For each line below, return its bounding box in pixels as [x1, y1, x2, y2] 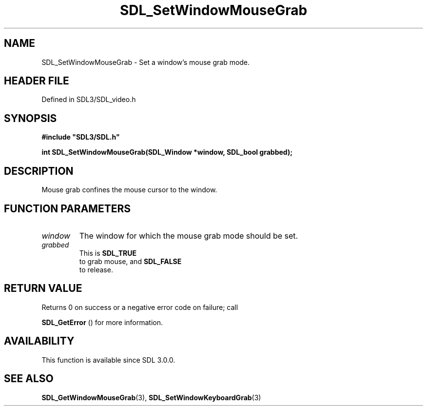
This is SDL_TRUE [79, 248, 136, 257]
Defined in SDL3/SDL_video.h [41, 95, 136, 104]
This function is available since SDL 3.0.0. [41, 355, 175, 364]
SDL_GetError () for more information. [41, 318, 163, 327]
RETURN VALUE [4, 282, 82, 295]
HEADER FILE [4, 75, 69, 87]
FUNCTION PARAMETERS [4, 202, 131, 215]
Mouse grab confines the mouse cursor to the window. [41, 185, 217, 194]
